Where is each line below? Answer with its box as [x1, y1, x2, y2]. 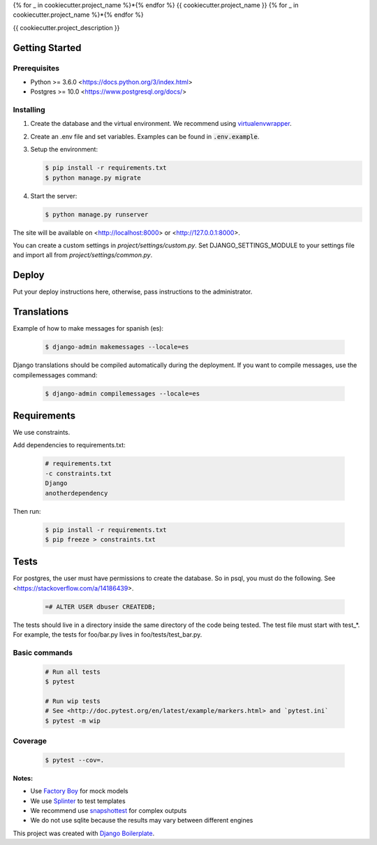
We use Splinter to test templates [30, 797, 126, 805]
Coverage [13, 736, 47, 746]
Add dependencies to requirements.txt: [13, 441, 126, 449]
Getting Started [13, 42, 82, 54]
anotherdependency [45, 489, 108, 497]
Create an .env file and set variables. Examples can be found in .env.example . [30, 132, 260, 140]
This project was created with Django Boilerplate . [13, 829, 155, 837]
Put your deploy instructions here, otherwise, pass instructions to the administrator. [13, 287, 253, 296]
